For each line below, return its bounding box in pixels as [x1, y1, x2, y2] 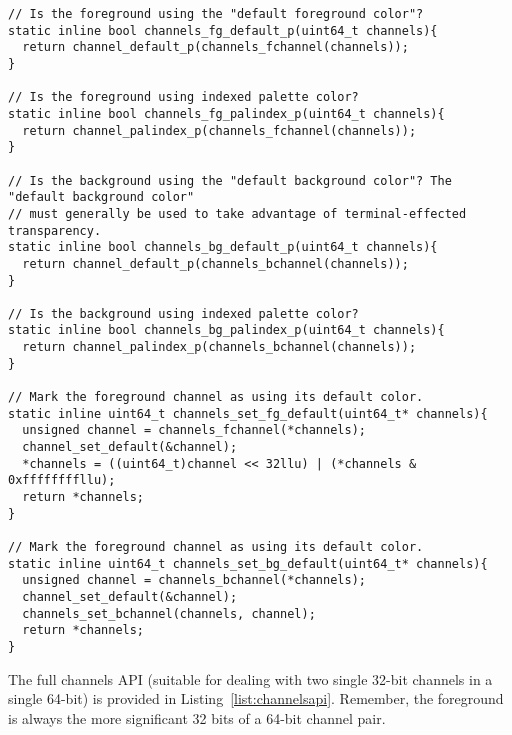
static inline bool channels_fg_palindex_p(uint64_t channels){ [8, 106, 445, 121]
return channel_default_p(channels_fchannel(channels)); [22, 40, 409, 55]
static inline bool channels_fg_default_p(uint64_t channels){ [8, 23, 438, 38]
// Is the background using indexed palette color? [8, 306, 359, 321]
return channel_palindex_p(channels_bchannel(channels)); [22, 340, 417, 355]
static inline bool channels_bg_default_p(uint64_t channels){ [8, 240, 438, 255]
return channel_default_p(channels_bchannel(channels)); [22, 256, 409, 271]
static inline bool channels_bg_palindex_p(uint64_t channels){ [8, 323, 445, 338]
